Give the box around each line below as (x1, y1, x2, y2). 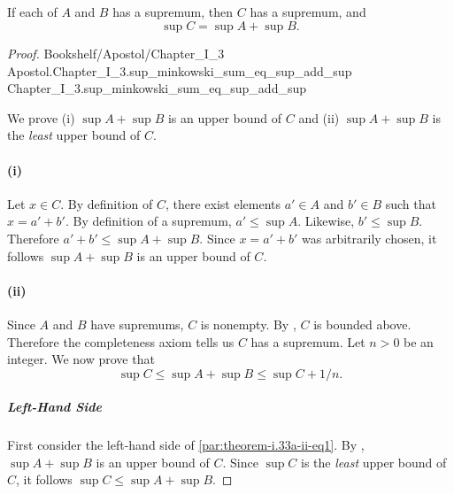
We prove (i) (7, 108, 75, 127)
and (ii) (298, 108, 340, 127)
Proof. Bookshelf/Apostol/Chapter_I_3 (7, 43, 225, 62)
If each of (7, 3, 58, 21)
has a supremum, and (250, 3, 366, 21)
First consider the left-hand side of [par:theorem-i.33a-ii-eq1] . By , (7, 436, 365, 454)
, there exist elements (165, 194, 281, 212)
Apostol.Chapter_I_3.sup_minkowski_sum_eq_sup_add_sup (7, 61, 352, 80)
